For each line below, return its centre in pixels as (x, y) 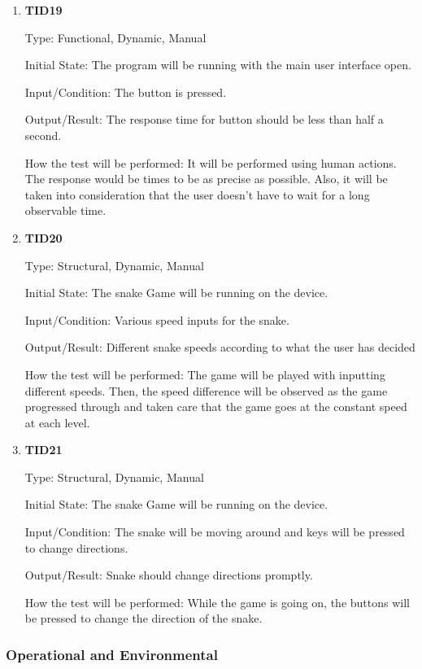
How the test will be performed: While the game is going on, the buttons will (217, 602)
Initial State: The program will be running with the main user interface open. (218, 65)
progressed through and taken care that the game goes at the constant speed (216, 407)
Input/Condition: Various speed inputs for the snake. (157, 319)
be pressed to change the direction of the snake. (144, 618)
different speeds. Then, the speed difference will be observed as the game (206, 390)
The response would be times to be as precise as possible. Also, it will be (206, 179)
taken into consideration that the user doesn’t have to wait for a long (197, 194)
